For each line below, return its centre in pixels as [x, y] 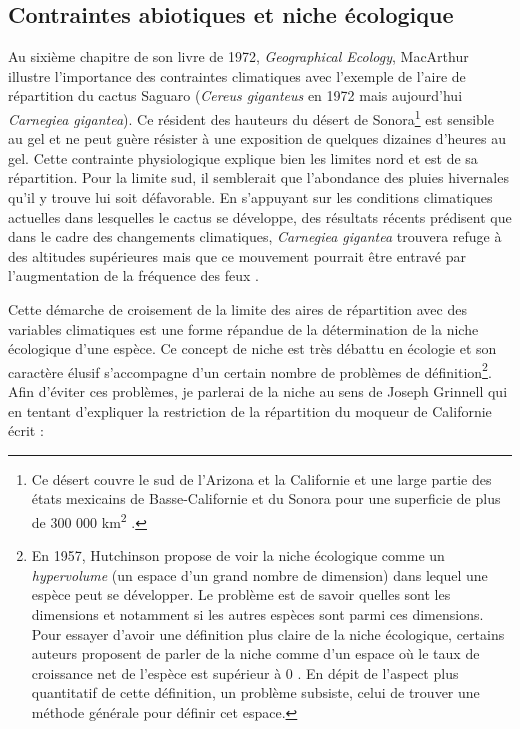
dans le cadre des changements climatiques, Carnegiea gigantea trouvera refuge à [255, 236]
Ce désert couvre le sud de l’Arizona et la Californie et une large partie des [261, 478]
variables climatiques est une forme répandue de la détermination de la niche [243, 328]
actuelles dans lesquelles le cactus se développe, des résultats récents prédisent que [260, 216]
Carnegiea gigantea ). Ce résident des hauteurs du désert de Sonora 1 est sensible [251, 117]
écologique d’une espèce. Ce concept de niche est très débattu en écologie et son [252, 348]
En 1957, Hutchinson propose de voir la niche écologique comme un [238, 555]
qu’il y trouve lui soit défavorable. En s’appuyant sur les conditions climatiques [250, 197]
